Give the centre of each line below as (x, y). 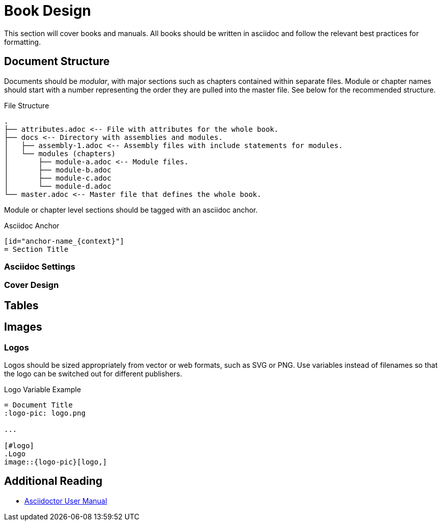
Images (23, 327)
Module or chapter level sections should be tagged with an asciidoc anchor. (131, 210)
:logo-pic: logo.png (45, 413)
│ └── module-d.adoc (58, 186)
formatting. (23, 42)
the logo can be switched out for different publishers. (93, 373)
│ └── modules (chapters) (60, 153)
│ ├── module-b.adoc (58, 170)
